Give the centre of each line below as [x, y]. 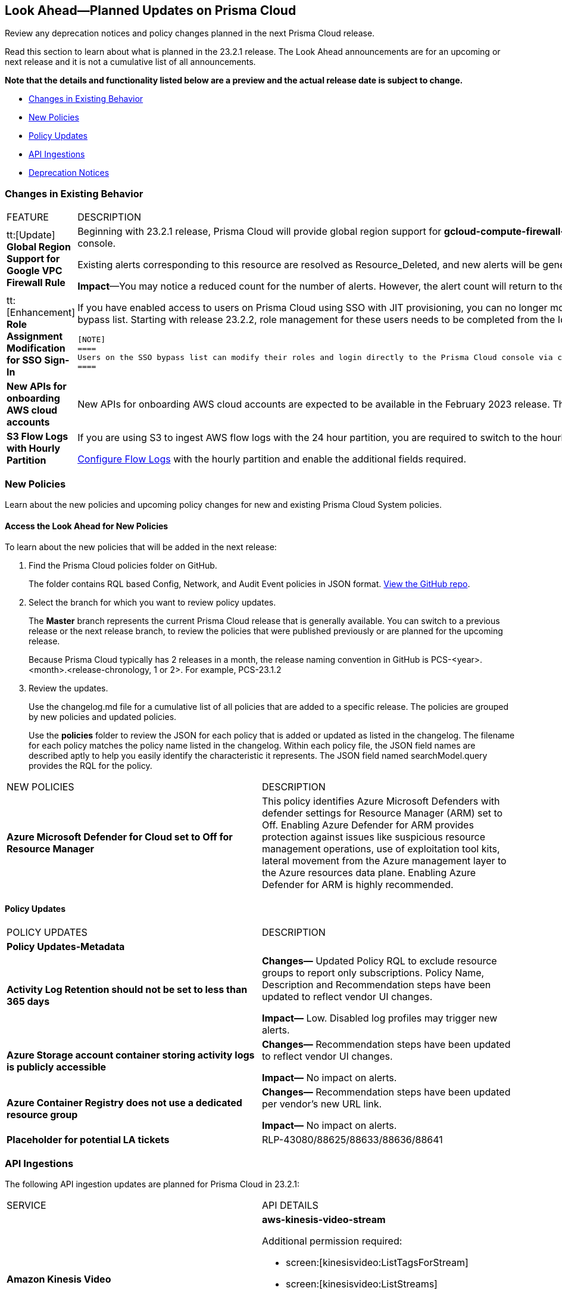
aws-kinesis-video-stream [324, 1220]
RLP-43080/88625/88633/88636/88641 [352, 1140]
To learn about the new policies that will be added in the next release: [141, 547]
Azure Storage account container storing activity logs [131, 1055]
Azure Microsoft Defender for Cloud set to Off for [120, 837]
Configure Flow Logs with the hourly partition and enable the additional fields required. [272, 459]
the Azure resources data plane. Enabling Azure [369, 873]
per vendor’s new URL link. [322, 1104]
